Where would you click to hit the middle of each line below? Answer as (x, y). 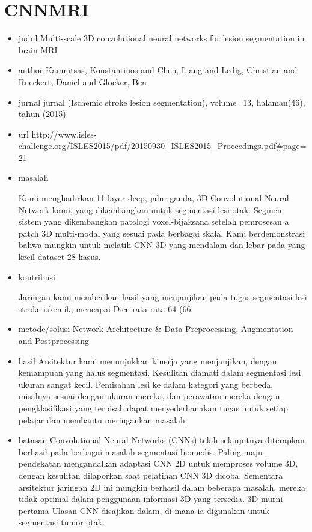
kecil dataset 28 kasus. (60, 257)
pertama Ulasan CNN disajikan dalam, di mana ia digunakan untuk (144, 510)
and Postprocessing (54, 340)
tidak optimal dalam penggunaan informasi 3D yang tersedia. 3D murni (151, 499)
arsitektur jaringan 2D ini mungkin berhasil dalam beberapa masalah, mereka (162, 487)
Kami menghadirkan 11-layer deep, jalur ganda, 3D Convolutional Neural (154, 198)
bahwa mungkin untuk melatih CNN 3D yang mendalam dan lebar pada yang (162, 245)
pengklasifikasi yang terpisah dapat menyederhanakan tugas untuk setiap (153, 407)
